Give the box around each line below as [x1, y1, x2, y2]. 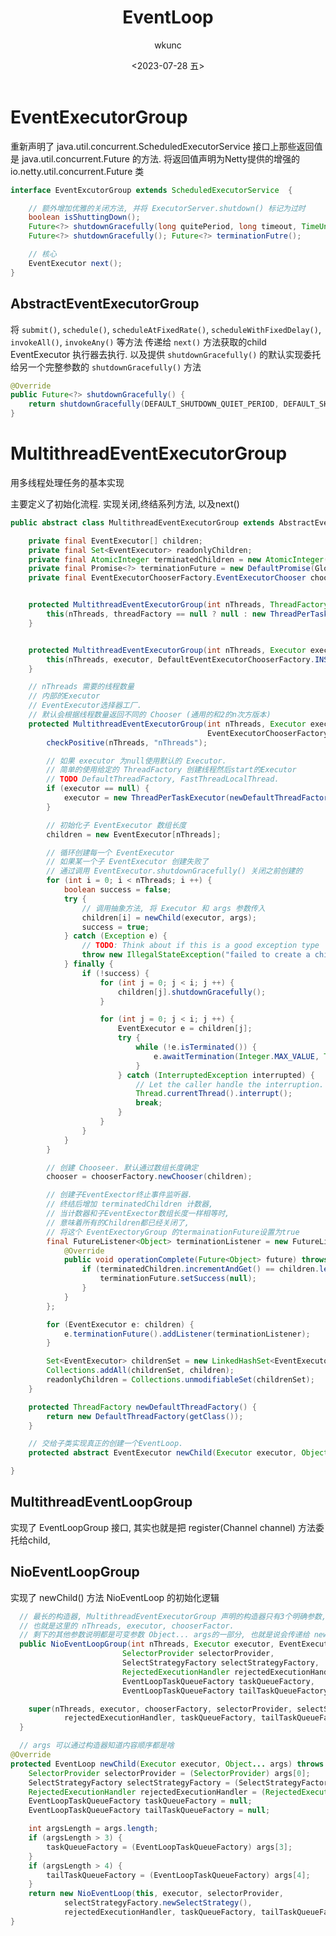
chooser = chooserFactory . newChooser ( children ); [46, 1172, 253, 1182]
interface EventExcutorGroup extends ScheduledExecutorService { [10, 185, 293, 195]
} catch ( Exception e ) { [63, 931, 168, 941]
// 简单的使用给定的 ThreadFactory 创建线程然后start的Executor [46, 765, 297, 775]
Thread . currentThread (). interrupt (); [135, 1089, 293, 1099]
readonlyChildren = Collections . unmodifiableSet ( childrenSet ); [46, 1375, 315, 1385]
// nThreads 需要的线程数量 [28, 682, 135, 692]
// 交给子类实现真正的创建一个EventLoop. [28, 1439, 184, 1449]
